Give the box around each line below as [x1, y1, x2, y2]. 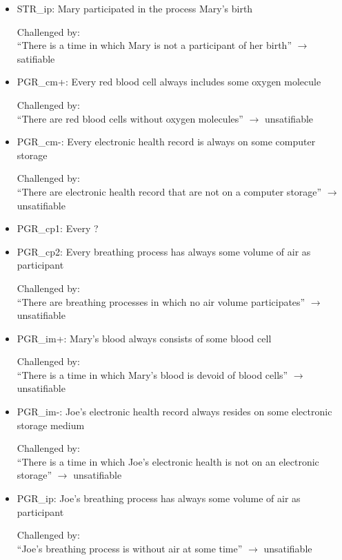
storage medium [17, 417, 85, 432]
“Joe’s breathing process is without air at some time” [17, 541, 243, 555]
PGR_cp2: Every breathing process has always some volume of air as [17, 244, 311, 258]
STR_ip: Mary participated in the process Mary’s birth [17, 1, 253, 15]
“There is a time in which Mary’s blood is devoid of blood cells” [17, 367, 288, 382]
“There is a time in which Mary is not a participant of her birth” [17, 38, 292, 52]
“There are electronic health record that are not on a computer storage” [17, 184, 322, 198]
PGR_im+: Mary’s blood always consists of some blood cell [17, 331, 272, 345]
